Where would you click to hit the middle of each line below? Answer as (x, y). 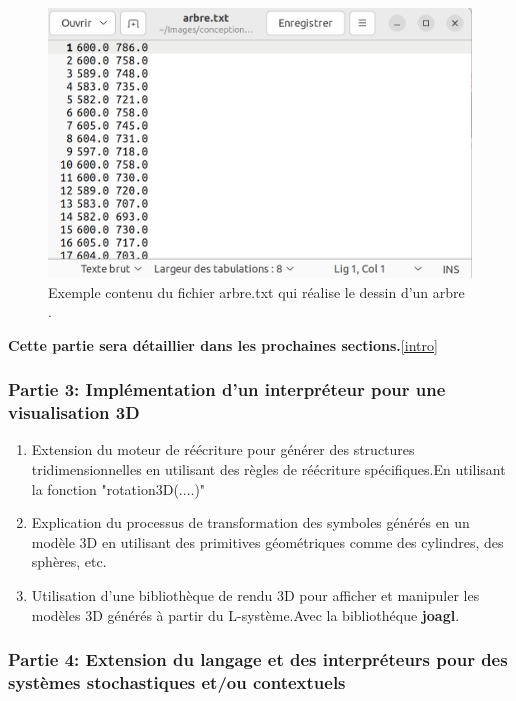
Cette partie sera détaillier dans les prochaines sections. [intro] (223, 344)
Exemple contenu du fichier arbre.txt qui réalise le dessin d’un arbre (256, 291)
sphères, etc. (69, 561)
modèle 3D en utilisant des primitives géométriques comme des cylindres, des (267, 541)
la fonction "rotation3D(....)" (118, 488)
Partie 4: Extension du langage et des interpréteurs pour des (258, 659)
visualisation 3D (74, 412)
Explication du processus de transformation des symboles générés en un (250, 522)
